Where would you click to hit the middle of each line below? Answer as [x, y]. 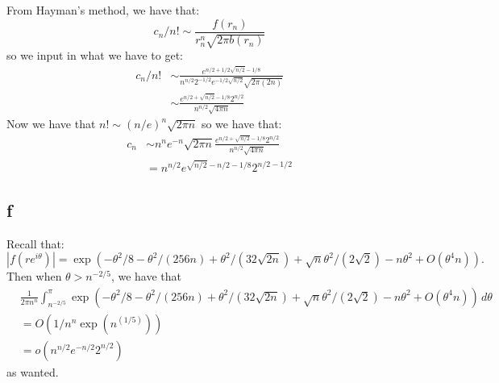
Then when [34, 276]
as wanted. [33, 371]
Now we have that [51, 124]
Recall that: [35, 243]
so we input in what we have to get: [95, 55]
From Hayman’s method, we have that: [103, 10]
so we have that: [241, 124]
